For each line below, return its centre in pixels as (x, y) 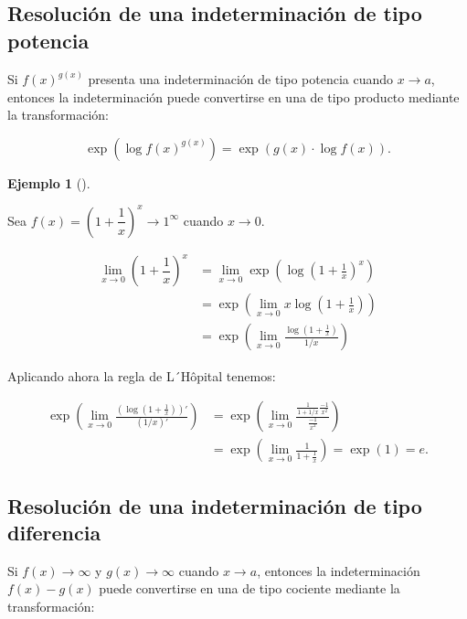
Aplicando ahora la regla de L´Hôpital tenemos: (142, 375)
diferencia (54, 532)
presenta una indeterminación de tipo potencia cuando (241, 79)
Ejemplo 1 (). (49, 182)
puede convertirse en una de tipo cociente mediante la (249, 588)
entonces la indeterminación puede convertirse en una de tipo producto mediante (233, 96)
